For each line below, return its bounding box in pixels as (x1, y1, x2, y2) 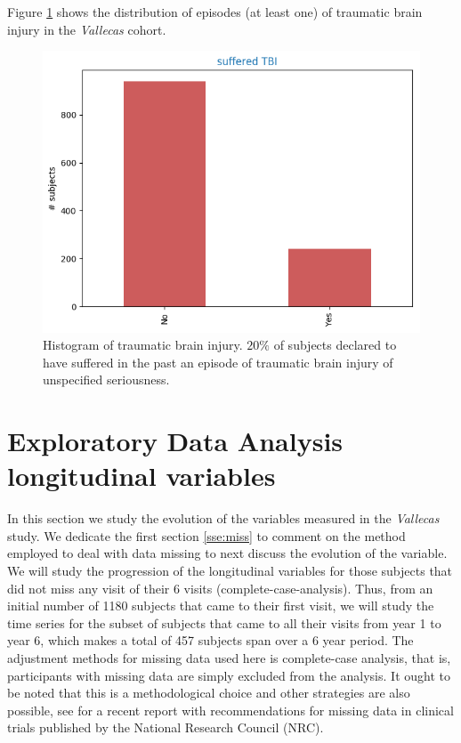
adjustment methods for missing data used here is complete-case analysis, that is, (7, 648, 451, 666)
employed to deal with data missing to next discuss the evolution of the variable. (7, 544, 448, 562)
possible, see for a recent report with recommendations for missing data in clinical (7, 700, 454, 719)
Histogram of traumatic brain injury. (43, 335, 243, 354)
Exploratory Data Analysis (7, 423, 344, 459)
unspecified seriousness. (43, 370, 170, 389)
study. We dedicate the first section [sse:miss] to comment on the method (7, 526, 406, 545)
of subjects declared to (273, 335, 397, 354)
